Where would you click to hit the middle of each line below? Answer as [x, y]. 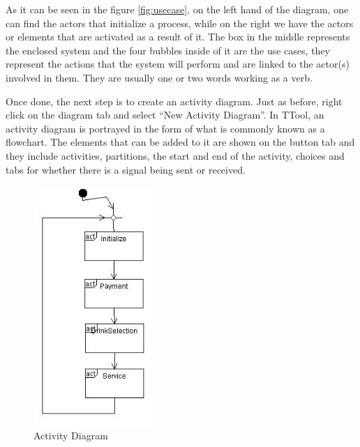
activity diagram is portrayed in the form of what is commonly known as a [165, 128]
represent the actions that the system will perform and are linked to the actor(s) [178, 64]
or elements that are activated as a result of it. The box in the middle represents [178, 37]
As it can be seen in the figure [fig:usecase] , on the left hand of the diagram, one [177, 9]
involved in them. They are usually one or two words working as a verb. [159, 77]
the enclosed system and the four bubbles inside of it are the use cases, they [168, 50]
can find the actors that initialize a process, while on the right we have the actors [180, 23]
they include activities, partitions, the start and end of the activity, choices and [175, 155]
